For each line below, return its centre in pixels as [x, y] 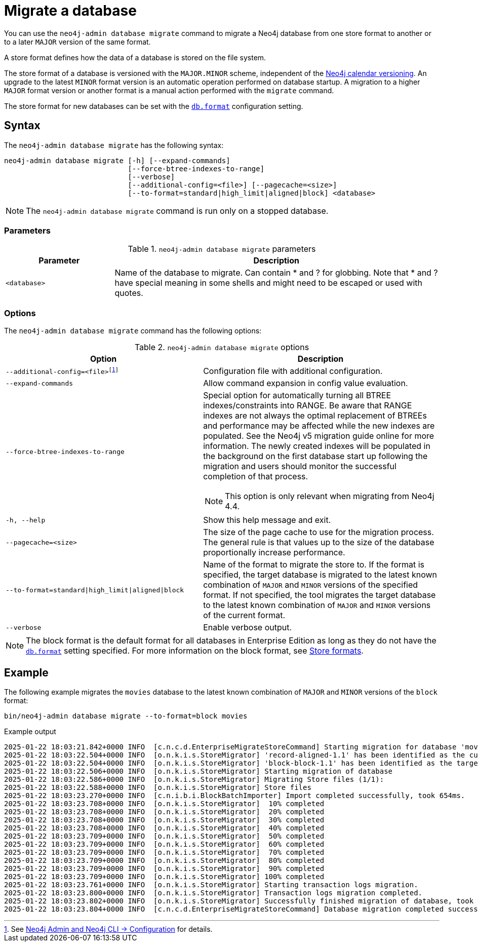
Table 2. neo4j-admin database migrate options [222, 347]
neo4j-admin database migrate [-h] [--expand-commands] [117, 160]
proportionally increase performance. [274, 553]
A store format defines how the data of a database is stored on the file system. [135, 57]
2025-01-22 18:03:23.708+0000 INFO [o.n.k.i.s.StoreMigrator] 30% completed [164, 820]
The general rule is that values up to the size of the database [319, 542]
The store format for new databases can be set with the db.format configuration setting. [154, 106]
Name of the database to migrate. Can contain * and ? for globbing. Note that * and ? [276, 273]
